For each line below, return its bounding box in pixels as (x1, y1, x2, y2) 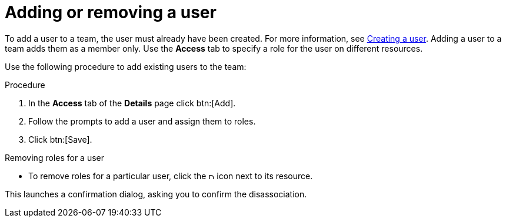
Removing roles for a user (5, 152, 104, 163)
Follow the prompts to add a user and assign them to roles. (28, 116, 256, 126)
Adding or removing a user (5, 2, 217, 22)
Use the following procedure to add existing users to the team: (5, 61, 247, 72)
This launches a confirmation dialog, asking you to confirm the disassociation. (5, 189, 307, 199)
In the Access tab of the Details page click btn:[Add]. (28, 97, 236, 108)
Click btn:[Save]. (28, 134, 92, 144)
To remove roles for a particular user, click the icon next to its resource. (28, 170, 313, 181)
